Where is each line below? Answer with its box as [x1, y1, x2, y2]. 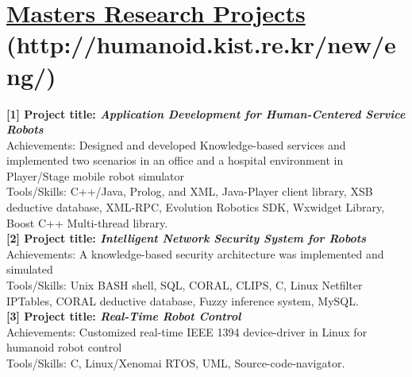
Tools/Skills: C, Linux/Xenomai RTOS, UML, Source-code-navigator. [6, 355, 345, 371]
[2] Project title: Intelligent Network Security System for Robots [6, 230, 366, 247]
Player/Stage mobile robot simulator [6, 167, 185, 184]
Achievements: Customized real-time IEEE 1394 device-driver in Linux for [6, 323, 368, 340]
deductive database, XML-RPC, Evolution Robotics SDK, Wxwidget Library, [6, 199, 385, 216]
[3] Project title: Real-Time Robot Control [6, 308, 241, 325]
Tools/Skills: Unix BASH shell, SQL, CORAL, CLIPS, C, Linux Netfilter [6, 277, 363, 293]
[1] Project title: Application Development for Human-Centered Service [6, 105, 406, 122]
